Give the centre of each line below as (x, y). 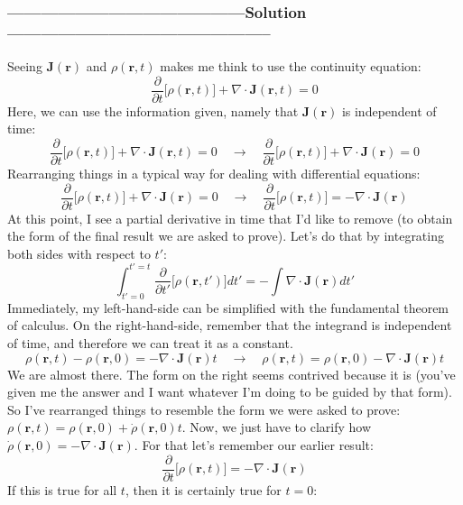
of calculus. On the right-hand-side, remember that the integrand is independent (230, 325)
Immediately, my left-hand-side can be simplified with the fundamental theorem (228, 307)
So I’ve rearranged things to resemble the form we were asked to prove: (204, 409)
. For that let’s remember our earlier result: (254, 444)
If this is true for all (62, 489)
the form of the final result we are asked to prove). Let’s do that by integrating (226, 236)
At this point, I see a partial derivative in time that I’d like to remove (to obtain (230, 218)
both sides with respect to (79, 253)
